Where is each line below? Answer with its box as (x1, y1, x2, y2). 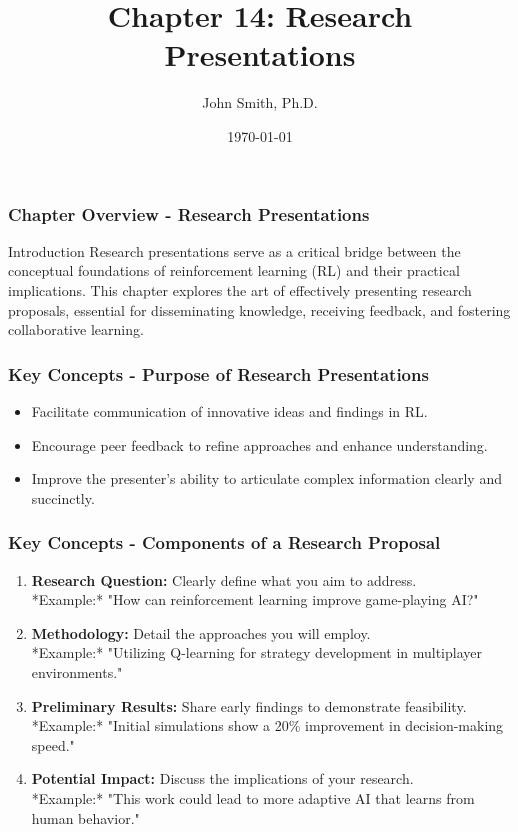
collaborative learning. (8, 319, 144, 340)
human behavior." (31, 807, 140, 828)
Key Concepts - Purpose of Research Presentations (8, 361, 429, 386)
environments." (31, 661, 123, 682)
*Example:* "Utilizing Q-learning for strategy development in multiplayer (31, 642, 482, 663)
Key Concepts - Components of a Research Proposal (8, 530, 441, 555)
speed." (31, 734, 75, 755)
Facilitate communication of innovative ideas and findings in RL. (31, 400, 428, 421)
